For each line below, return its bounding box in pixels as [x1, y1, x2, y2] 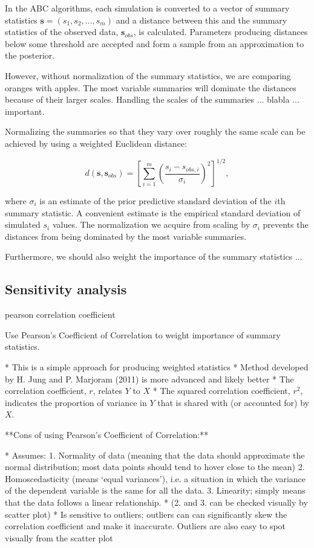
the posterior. [5, 49, 55, 62]
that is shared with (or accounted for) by [157, 396, 309, 408]
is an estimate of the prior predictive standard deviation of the [39, 195, 272, 207]
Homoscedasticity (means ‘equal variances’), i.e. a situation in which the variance [5, 472, 306, 485]
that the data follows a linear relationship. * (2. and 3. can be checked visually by [5, 495, 308, 508]
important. [5, 105, 45, 117]
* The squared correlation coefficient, [152, 384, 290, 397]
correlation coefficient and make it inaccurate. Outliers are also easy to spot [5, 520, 286, 532]
